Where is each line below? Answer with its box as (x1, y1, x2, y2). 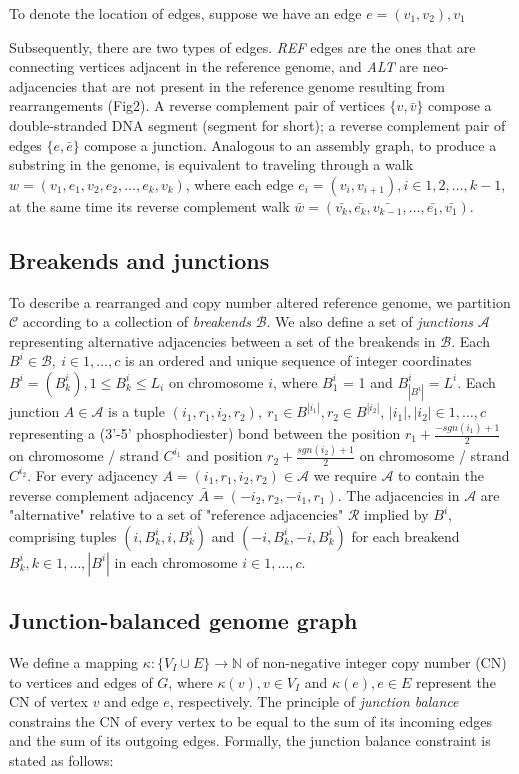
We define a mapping (9, 651, 139, 672)
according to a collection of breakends (22, 311, 251, 332)
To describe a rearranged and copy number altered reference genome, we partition (9, 291, 511, 312)
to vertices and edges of (9, 671, 153, 692)
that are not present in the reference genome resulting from (81, 75, 445, 96)
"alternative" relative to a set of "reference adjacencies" (9, 504, 344, 525)
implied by (364, 504, 429, 525)
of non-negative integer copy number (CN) (246, 651, 507, 672)
